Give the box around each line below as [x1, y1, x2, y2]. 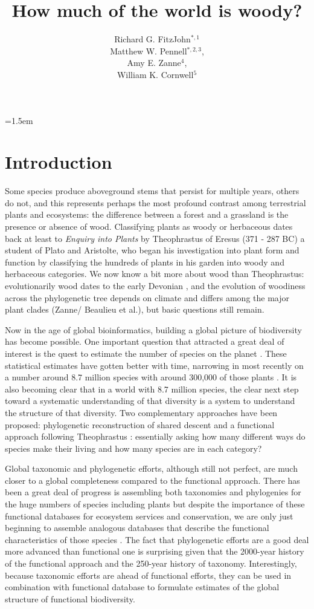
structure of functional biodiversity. [5, 592, 135, 605]
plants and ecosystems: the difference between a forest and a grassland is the [5, 208, 289, 221]
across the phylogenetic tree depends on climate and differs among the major [5, 291, 289, 304]
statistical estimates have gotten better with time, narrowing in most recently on [5, 359, 304, 371]
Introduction [5, 149, 112, 174]
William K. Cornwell [117, 68, 194, 80]
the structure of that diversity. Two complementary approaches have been [5, 406, 278, 418]
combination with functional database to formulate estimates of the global [5, 581, 280, 593]
